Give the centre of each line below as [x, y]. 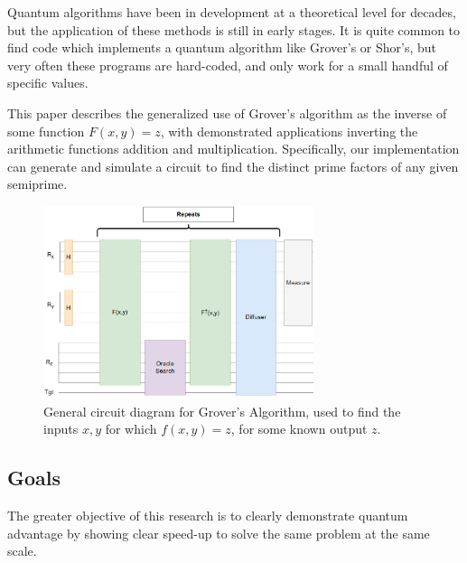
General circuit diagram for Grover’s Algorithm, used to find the [222, 411]
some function [46, 131]
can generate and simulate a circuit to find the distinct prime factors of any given [233, 166]
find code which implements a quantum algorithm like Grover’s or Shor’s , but [222, 47]
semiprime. [37, 184]
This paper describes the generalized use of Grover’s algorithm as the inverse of [227, 113]
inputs [61, 429]
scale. [22, 551]
